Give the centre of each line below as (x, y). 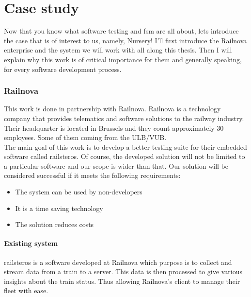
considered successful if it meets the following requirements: (92, 175)
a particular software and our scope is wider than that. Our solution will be (116, 166)
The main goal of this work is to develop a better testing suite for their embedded (125, 147)
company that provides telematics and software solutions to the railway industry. (124, 118)
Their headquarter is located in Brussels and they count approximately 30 (114, 128)
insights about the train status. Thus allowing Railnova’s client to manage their (122, 281)
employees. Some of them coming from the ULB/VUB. (85, 137)
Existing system (31, 243)
